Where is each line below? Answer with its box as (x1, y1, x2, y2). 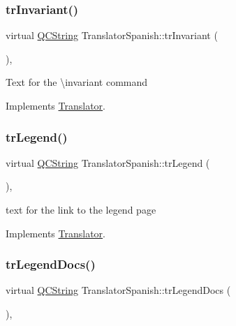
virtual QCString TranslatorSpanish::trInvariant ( (6, 28, 218, 43)
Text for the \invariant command (6, 75, 148, 89)
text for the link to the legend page (6, 202, 156, 216)
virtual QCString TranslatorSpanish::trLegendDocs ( (6, 283, 231, 297)
